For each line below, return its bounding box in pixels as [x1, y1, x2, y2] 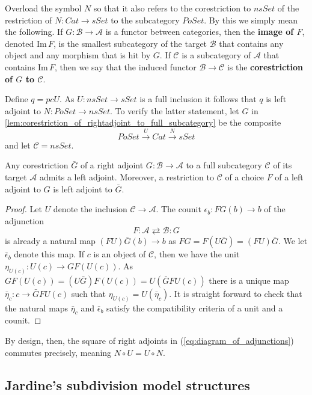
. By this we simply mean [204, 13, 298, 26]
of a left [275, 170, 304, 183]
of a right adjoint [80, 159, 144, 171]
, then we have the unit [154, 248, 240, 260]
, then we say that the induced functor [54, 60, 197, 73]
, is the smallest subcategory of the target [53, 37, 207, 49]
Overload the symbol [5, 2, 82, 14]
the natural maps [5, 301, 69, 314]
